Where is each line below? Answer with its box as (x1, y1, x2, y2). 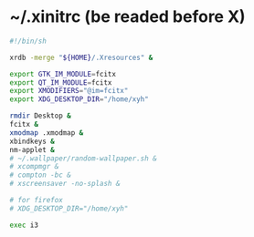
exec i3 (9, 221, 39, 230)
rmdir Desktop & (9, 111, 71, 120)
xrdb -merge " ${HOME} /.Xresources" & (9, 53, 153, 62)
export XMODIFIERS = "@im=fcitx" (9, 87, 129, 96)
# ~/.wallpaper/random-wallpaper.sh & (9, 153, 157, 163)
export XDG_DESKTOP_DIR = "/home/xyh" (9, 95, 149, 104)
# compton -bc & (9, 170, 71, 180)
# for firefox (9, 196, 64, 205)
